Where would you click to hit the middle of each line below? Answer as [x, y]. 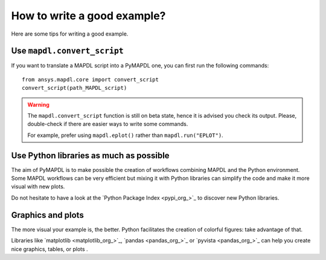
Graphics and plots [47, 215]
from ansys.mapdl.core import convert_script [91, 79]
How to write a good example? [88, 16]
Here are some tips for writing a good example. [70, 34]
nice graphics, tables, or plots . [50, 249]
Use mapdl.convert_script [67, 51]
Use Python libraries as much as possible [90, 155]
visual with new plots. [38, 186]
